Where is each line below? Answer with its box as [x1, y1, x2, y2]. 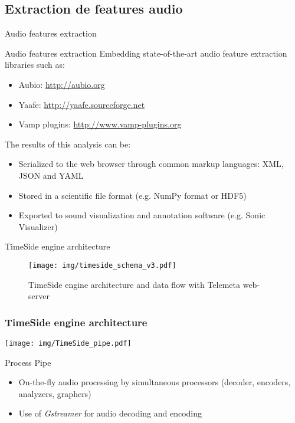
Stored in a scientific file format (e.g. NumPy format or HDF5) [18, 189, 247, 201]
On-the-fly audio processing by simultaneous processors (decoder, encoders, [18, 376, 291, 388]
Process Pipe [5, 356, 51, 368]
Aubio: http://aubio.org [18, 78, 105, 90]
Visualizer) [18, 220, 58, 232]
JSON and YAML [18, 169, 84, 181]
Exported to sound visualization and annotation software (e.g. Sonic [18, 209, 265, 221]
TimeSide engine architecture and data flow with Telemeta [28, 278, 241, 290]
